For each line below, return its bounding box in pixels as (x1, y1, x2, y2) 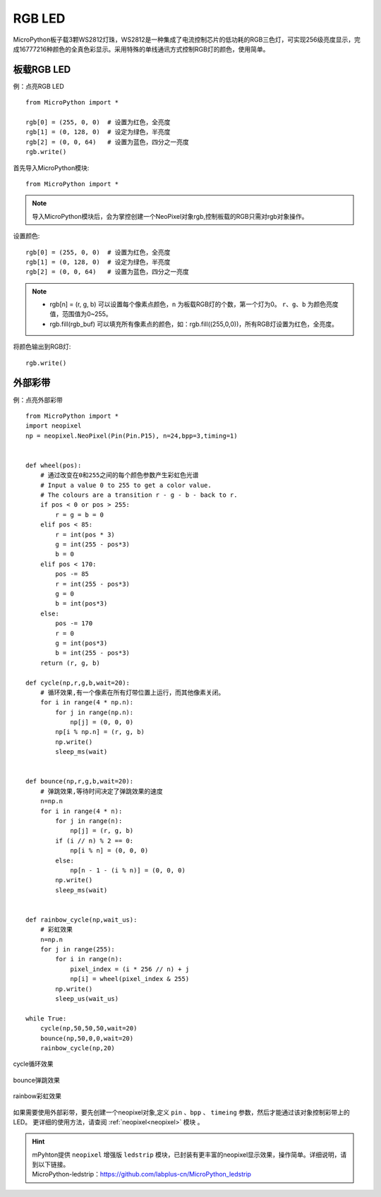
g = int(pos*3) (55, 639, 108, 647)
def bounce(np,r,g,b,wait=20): (25, 777, 134, 786)
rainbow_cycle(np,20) (40, 1044, 116, 1052)
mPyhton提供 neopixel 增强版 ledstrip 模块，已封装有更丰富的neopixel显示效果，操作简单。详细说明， (32, 1150, 341, 1159)
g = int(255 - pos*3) (55, 541, 131, 548)
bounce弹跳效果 (13, 1076, 60, 1084)
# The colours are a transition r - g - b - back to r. (40, 491, 238, 499)
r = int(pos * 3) (55, 530, 116, 539)
